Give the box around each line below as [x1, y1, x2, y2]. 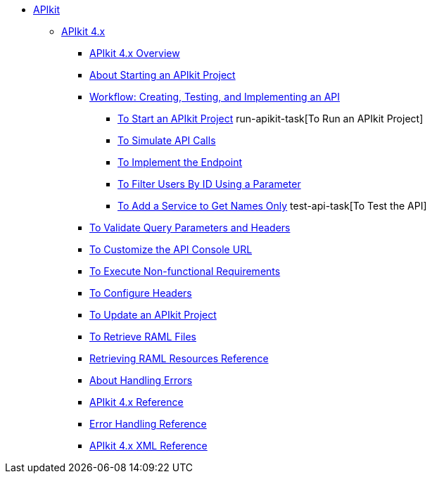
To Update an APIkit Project [89, 309, 217, 321]
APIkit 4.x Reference [89, 396, 184, 408]
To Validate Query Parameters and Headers [89, 222, 291, 234]
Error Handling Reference [89, 418, 207, 430]
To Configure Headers [89, 287, 192, 299]
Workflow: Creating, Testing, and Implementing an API [89, 91, 340, 103]
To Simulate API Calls [117, 134, 216, 146]
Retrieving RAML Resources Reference [89, 352, 269, 364]
